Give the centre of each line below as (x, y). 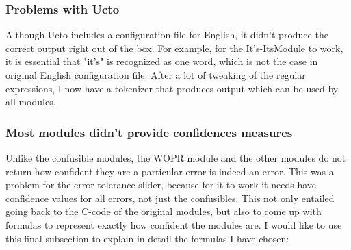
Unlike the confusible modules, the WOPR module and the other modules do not (176, 158)
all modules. (31, 102)
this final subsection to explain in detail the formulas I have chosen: (147, 238)
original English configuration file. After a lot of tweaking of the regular (156, 75)
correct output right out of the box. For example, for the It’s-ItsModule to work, (174, 48)
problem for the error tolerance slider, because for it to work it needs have (161, 185)
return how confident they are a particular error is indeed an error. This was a (170, 171)
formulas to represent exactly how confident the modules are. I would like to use (174, 224)
